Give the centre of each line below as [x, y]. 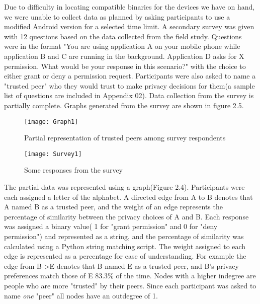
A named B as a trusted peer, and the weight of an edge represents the [113, 207]
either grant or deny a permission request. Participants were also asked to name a [130, 76]
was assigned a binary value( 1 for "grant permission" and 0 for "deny [111, 226]
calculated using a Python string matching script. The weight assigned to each [125, 246]
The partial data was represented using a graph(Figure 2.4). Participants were [124, 187]
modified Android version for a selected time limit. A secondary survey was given [129, 26]
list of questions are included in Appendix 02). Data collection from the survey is [129, 95]
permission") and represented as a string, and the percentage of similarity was [124, 236]
